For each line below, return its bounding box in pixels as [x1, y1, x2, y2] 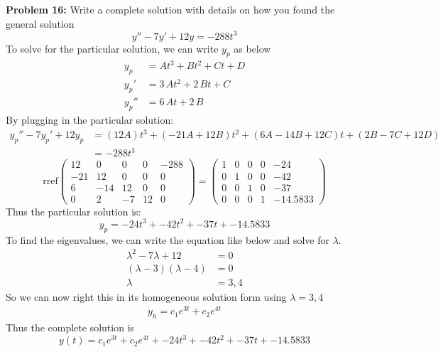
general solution [6, 16, 75, 31]
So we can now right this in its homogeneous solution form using [6, 289, 287, 304]
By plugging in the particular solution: [6, 112, 174, 127]
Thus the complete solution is [6, 320, 135, 335]
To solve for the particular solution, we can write [6, 41, 219, 55]
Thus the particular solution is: [6, 203, 141, 218]
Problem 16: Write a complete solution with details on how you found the [6, 2, 335, 16]
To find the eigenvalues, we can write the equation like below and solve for [6, 232, 329, 247]
